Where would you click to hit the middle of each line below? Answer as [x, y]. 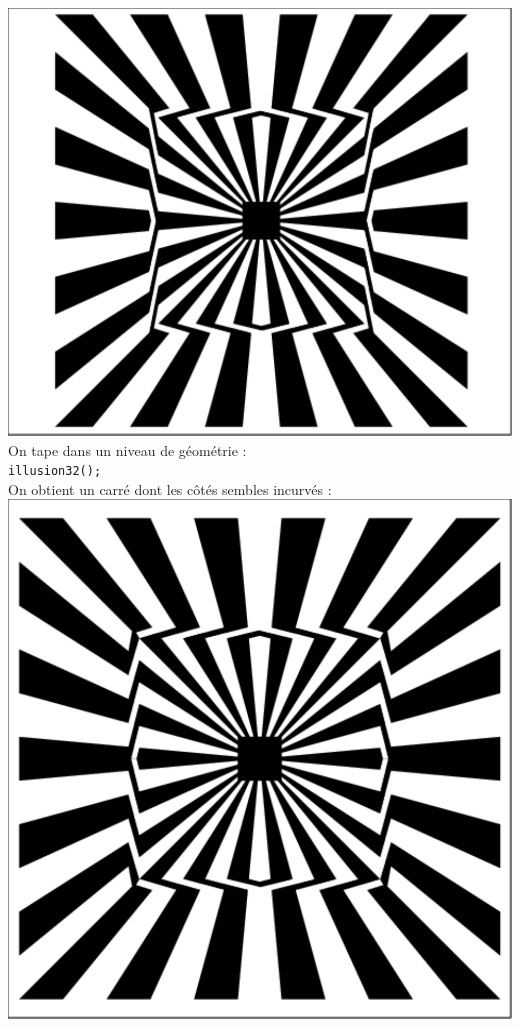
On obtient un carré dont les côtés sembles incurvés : [170, 488]
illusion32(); [55, 471]
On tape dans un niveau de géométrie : [127, 449]
